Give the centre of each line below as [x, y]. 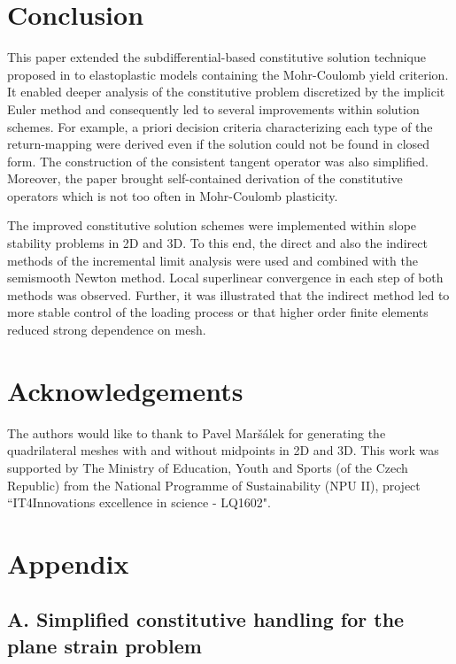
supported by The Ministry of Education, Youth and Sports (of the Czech [208, 467]
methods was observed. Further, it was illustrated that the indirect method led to [228, 294]
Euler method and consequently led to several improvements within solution [213, 108]
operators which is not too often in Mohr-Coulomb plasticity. [173, 195]
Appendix [68, 563]
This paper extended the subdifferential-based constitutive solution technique [216, 57]
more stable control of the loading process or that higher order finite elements [218, 312]
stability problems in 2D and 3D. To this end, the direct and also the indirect [217, 243]
